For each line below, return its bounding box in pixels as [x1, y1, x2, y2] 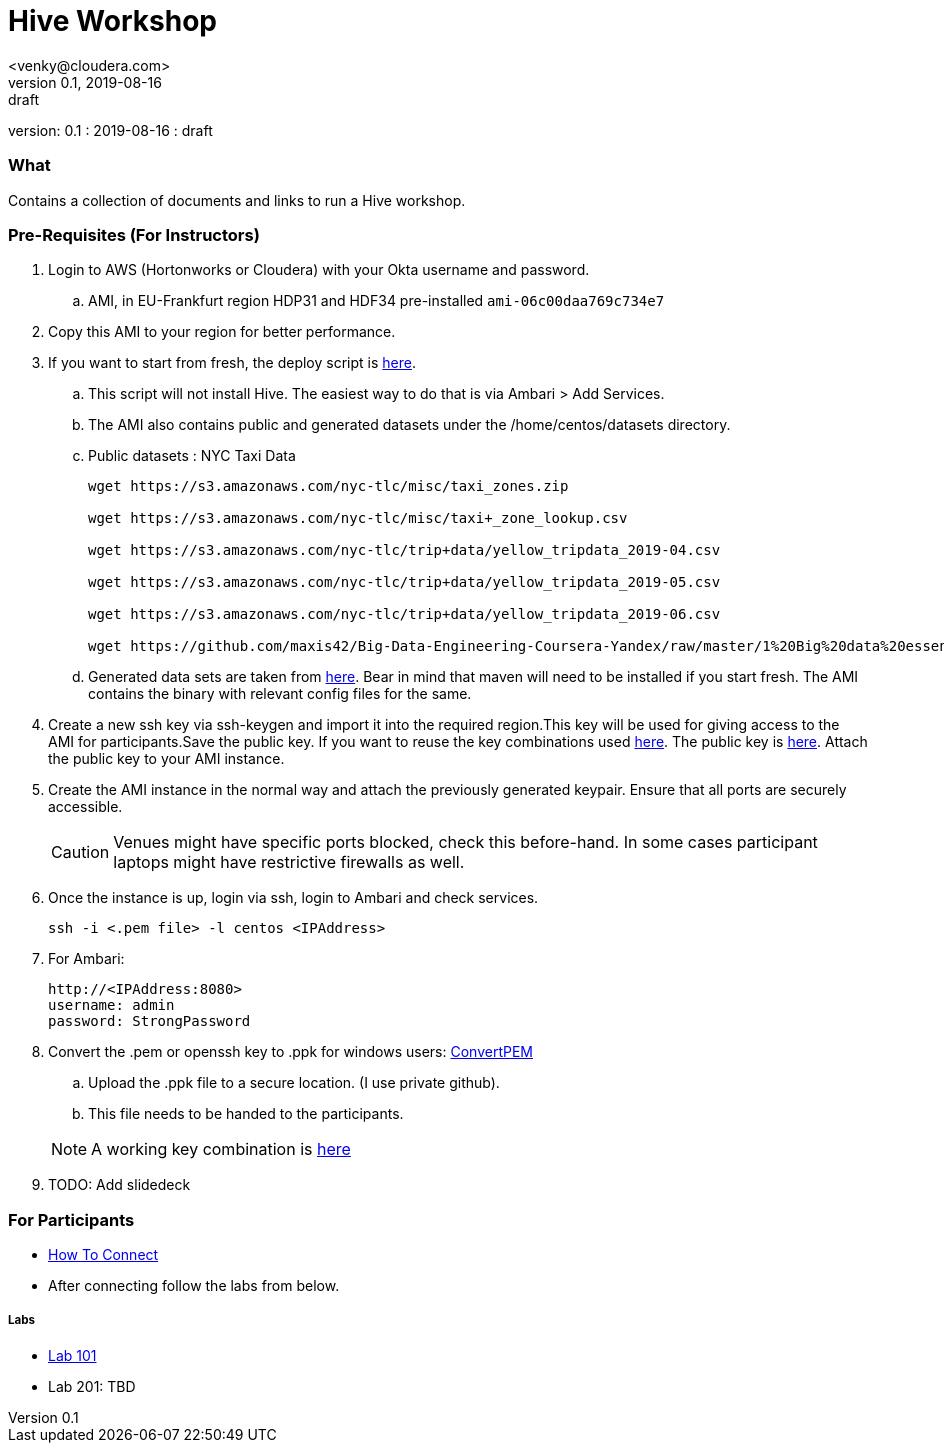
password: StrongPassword [48, 1013, 251, 1030]
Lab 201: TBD [48, 1377, 136, 1395]
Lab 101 [48, 1346, 97, 1364]
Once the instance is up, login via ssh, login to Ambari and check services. [48, 889, 539, 907]
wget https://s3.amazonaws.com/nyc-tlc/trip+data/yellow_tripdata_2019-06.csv [88, 606, 721, 623]
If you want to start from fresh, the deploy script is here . [48, 354, 416, 372]
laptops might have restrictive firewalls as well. [113, 852, 465, 873]
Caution [51, 842, 110, 863]
